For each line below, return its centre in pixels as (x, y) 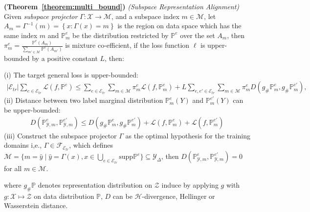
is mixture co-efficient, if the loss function (127, 45)
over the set (198, 35)
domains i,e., (23, 145)
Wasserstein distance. (36, 205)
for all (13, 168)
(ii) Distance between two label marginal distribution (84, 100)
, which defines (91, 145)
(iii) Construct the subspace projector (60, 135)
